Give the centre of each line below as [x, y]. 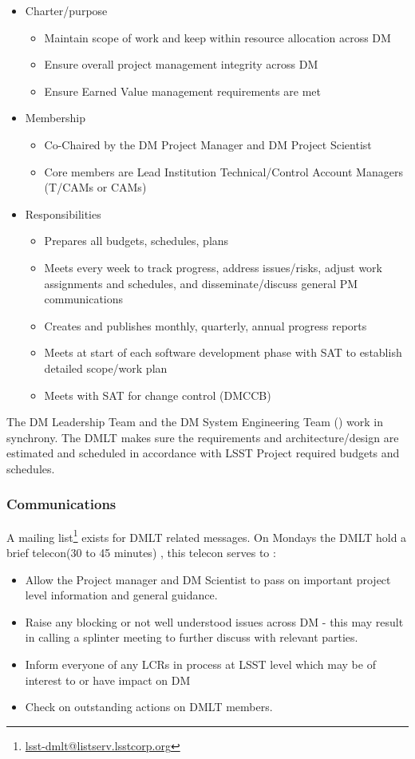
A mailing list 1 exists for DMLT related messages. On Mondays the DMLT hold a [207, 536]
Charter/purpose [66, 10]
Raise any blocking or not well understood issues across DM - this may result [214, 621]
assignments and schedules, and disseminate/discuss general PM [201, 283]
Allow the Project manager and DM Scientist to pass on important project [208, 579]
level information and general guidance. [121, 595]
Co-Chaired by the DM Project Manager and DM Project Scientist [208, 144]
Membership [55, 118]
